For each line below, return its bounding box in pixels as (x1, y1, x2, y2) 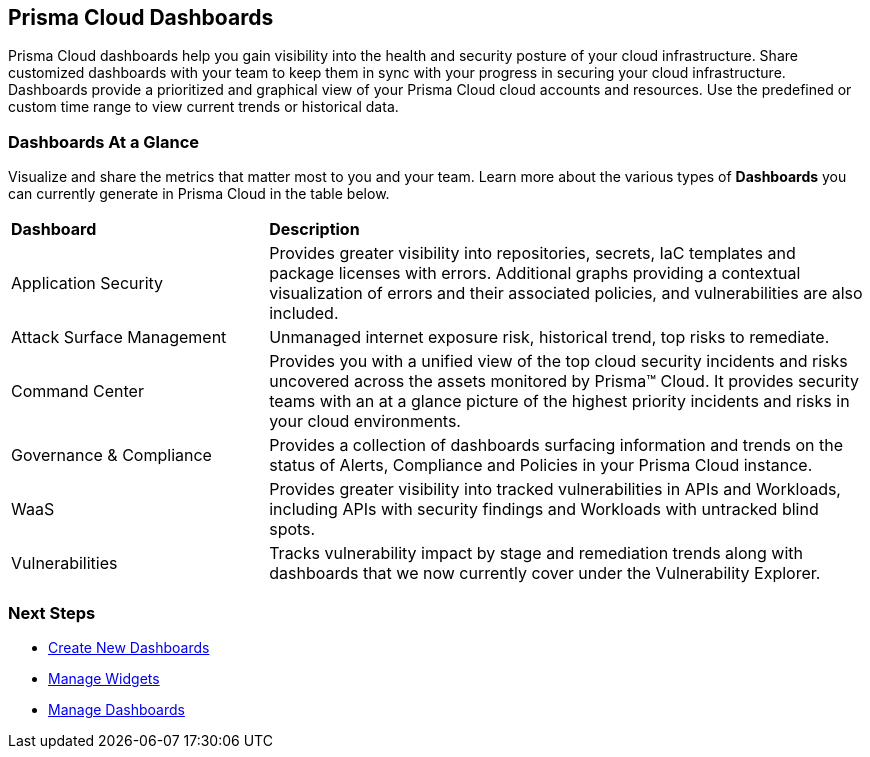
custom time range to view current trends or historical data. (8, 98, 399, 116)
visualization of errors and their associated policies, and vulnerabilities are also (269, 283, 863, 304)
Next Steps (8, 602, 96, 623)
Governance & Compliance (11, 445, 212, 466)
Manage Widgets (48, 669, 160, 687)
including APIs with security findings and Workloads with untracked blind (269, 499, 819, 520)
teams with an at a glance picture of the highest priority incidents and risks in (269, 391, 850, 412)
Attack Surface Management (11, 327, 227, 348)
